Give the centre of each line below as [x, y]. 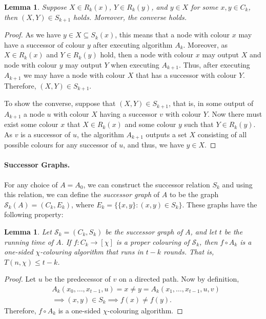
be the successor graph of [144, 231]
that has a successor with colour [186, 75]
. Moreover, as [206, 44]
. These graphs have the [220, 204]
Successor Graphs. [37, 165]
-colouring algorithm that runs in [92, 252]
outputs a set [166, 134]
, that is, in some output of [211, 103]
